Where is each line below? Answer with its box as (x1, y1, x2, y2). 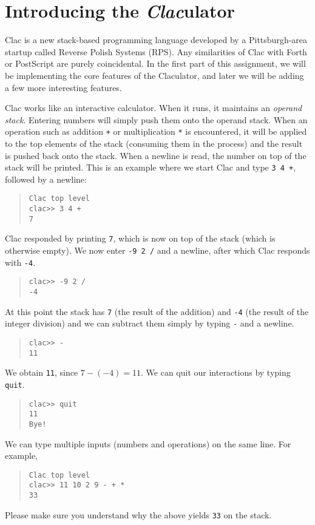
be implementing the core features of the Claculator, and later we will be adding (5, 69, 304, 81)
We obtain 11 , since (5, 366, 78, 379)
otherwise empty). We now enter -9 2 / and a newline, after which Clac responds (5, 244, 310, 256)
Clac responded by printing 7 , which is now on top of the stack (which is (5, 232, 276, 245)
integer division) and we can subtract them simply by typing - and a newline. (5, 317, 294, 330)
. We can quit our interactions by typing (141, 366, 291, 379)
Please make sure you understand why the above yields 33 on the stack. (5, 508, 272, 521)
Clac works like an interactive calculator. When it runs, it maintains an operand (5, 101, 302, 114)
